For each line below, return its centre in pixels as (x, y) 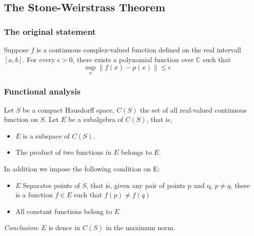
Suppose (16, 49)
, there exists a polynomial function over (133, 59)
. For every (39, 59)
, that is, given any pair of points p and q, (150, 185)
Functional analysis (42, 91)
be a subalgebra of (96, 119)
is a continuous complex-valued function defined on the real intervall (139, 49)
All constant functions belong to (64, 211)
